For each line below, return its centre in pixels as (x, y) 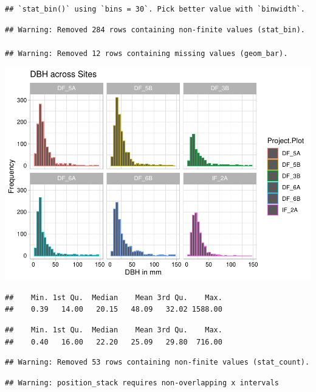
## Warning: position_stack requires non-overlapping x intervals (142, 383)
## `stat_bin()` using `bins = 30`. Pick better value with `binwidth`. (155, 9)
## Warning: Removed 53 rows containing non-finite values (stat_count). (157, 362)
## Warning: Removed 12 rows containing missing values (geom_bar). (146, 53)
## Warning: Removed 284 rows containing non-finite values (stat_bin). (155, 30)
